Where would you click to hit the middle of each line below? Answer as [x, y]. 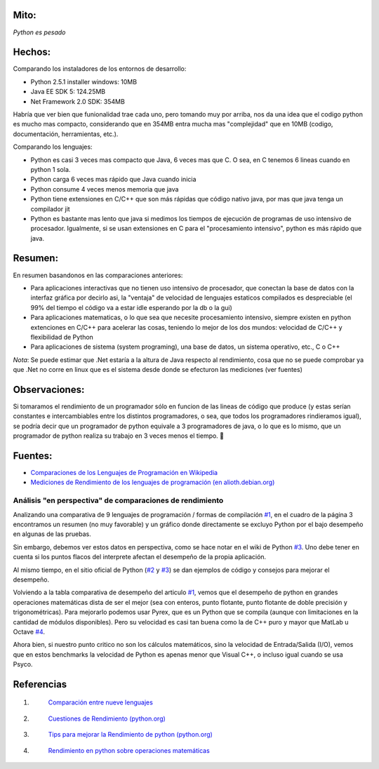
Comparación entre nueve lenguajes [101, 702]
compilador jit [50, 209]
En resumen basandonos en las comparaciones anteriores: [98, 275]
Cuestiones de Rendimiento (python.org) [107, 718]
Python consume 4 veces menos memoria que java [105, 189]
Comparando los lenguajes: [53, 147]
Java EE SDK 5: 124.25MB [68, 92]
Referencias [40, 684]
